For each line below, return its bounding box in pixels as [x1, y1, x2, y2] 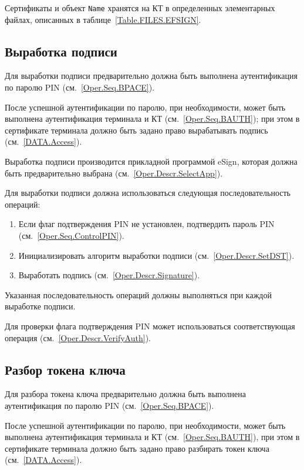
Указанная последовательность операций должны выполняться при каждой [5, 288, 272, 301]
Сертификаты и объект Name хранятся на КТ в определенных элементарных [5, 2, 275, 14]
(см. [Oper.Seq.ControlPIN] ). [18, 229, 124, 241]
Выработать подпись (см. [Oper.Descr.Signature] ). [18, 269, 200, 281]
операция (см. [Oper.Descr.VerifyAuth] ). [5, 331, 151, 344]
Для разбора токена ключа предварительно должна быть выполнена [5, 388, 246, 400]
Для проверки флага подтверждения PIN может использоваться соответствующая [5, 319, 295, 332]
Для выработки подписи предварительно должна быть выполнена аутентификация [5, 69, 298, 82]
